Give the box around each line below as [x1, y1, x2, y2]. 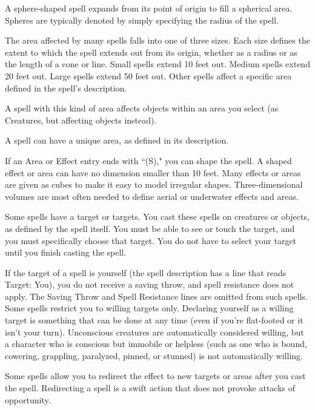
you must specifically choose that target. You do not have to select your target [5, 234, 297, 246]
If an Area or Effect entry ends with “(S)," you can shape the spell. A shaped [5, 154, 292, 167]
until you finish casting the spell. [5, 246, 127, 259]
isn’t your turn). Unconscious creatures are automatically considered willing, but [5, 325, 304, 338]
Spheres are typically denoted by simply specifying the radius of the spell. [5, 13, 279, 26]
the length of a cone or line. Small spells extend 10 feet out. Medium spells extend [5, 58, 310, 70]
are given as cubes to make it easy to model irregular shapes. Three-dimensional [5, 178, 303, 191]
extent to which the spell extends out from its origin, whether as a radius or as [5, 45, 297, 58]
